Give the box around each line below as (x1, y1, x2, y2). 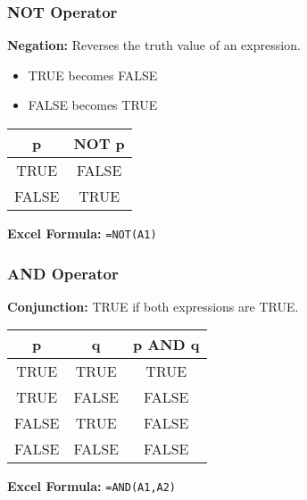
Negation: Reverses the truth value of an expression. (7, 36, 301, 54)
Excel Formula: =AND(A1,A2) (7, 477, 177, 496)
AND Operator (7, 262, 119, 284)
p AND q (132, 334, 200, 355)
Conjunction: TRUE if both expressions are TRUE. (7, 296, 299, 315)
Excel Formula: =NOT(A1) (7, 224, 157, 242)
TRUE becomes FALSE (28, 65, 158, 84)
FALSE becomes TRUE (28, 96, 158, 114)
